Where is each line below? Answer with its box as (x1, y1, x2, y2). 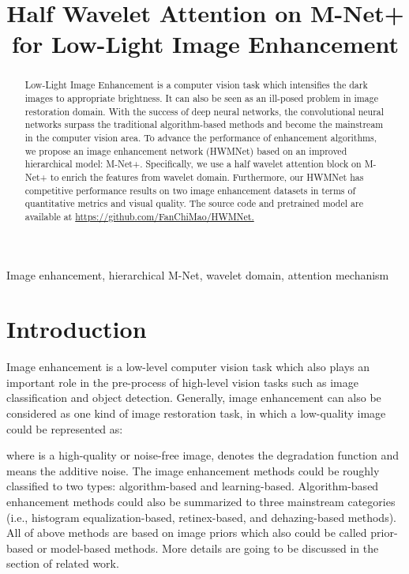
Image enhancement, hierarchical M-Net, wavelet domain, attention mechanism (6, 266, 389, 283)
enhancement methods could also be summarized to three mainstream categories (6, 493, 396, 510)
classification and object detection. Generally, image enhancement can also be (6, 389, 381, 406)
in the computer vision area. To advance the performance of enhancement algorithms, (24, 130, 377, 144)
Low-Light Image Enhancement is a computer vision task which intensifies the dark (24, 78, 368, 92)
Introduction (6, 313, 147, 345)
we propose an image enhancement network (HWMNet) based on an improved (24, 144, 347, 157)
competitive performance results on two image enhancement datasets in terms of (24, 183, 356, 197)
